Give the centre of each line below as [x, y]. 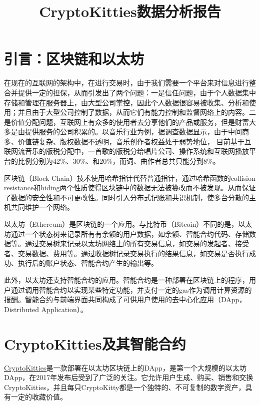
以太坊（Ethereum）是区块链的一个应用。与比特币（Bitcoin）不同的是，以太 [128, 224]
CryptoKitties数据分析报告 [130, 11]
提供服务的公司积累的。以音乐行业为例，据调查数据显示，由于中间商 [137, 132]
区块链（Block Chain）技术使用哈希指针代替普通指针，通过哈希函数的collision [130, 178]
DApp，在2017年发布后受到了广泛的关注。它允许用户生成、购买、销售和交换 [129, 377]
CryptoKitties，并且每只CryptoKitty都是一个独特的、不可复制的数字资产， [125, 387]
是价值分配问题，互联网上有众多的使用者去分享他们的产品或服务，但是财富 [126, 122]
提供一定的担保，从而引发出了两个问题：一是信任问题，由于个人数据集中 [137, 92]
